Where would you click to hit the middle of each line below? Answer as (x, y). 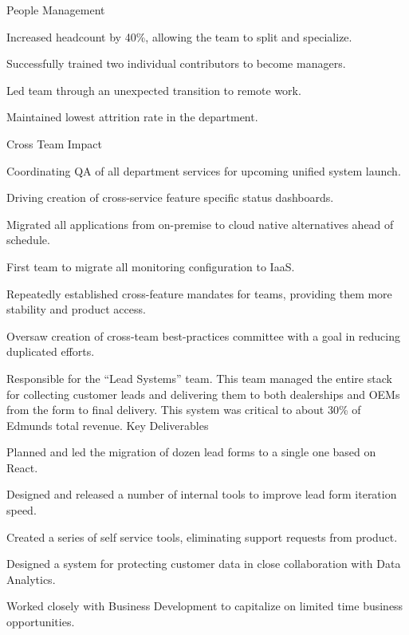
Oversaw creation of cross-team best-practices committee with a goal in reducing (204, 335)
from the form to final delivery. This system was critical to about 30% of (184, 410)
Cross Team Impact (54, 143)
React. (22, 467)
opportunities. (41, 622)
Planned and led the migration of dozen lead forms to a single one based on (191, 452)
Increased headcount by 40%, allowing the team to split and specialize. (179, 36)
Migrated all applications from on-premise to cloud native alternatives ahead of (200, 224)
